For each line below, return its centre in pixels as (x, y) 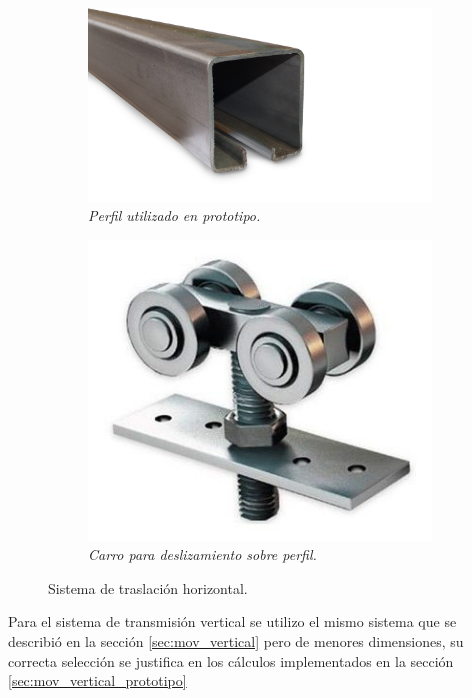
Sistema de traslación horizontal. (148, 587)
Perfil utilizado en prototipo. (174, 215)
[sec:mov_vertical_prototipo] (97, 680)
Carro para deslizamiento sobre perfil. (202, 554)
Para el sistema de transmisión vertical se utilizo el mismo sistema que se (232, 621)
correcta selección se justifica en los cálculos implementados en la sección (231, 660)
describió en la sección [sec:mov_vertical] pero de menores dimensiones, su (236, 641)
